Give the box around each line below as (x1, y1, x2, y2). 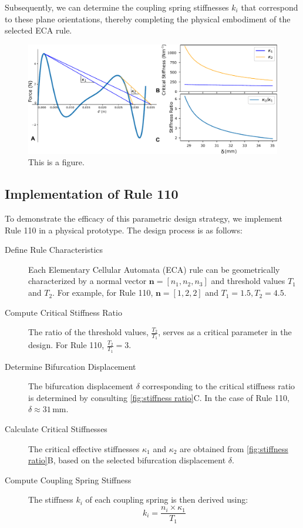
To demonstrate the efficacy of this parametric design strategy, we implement (5, 212, 282, 225)
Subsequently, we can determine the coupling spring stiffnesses (5, 1, 229, 13)
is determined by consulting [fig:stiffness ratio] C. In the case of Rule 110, (28, 391, 289, 403)
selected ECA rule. (5, 24, 72, 36)
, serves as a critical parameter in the (158, 326, 292, 338)
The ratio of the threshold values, (28, 326, 149, 338)
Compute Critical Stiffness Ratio (5, 306, 122, 318)
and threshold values (211, 275, 285, 287)
